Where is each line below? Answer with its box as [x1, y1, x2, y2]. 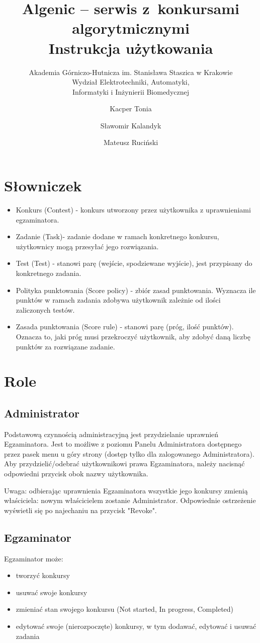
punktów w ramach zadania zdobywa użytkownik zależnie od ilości [16, 295, 221, 305]
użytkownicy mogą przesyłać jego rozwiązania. [16, 241, 159, 251]
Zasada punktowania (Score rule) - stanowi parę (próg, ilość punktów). [16, 321, 234, 332]
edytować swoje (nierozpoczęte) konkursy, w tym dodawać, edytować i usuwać [16, 621, 256, 631]
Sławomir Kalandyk [100, 120, 161, 130]
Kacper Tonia [110, 103, 152, 114]
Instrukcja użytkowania [48, 37, 213, 58]
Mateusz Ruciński [103, 137, 158, 148]
